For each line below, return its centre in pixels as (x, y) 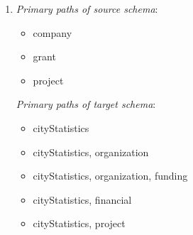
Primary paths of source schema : (87, 9)
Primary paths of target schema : (86, 104)
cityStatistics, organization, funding (110, 176)
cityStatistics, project (79, 223)
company (53, 32)
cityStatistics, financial (82, 199)
